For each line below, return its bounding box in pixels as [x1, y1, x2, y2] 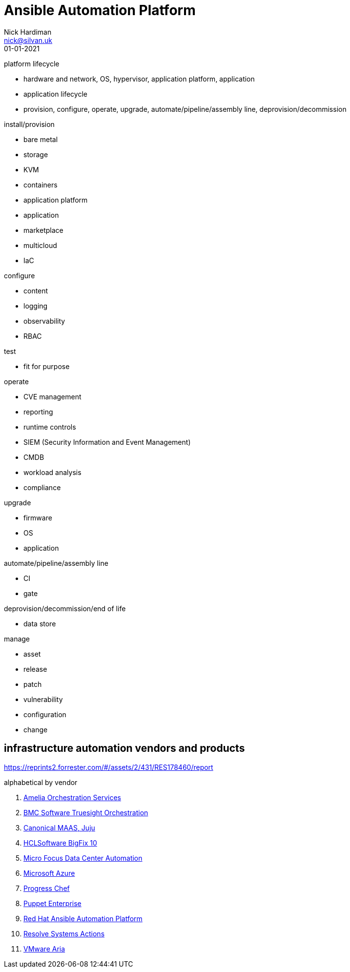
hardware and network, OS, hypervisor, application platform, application [23, 74, 255, 83]
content [23, 286, 48, 295]
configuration [23, 710, 66, 719]
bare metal [23, 135, 58, 144]
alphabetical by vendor [4, 778, 78, 786]
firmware [23, 513, 52, 522]
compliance [23, 483, 61, 492]
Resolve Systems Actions [23, 929, 105, 938]
